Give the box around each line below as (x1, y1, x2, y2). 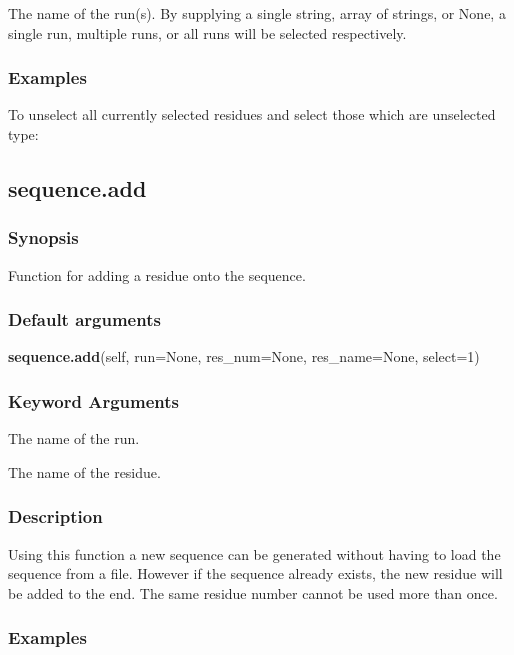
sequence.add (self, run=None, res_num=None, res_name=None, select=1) (8, 346, 480, 367)
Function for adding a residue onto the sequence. (8, 264, 306, 285)
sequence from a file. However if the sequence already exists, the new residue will (8, 563, 503, 584)
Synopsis (8, 225, 79, 250)
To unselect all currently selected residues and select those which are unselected (8, 104, 496, 125)
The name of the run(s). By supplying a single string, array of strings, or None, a (8, 3, 506, 23)
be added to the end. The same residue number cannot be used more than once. (8, 582, 498, 603)
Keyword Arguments (8, 388, 180, 413)
